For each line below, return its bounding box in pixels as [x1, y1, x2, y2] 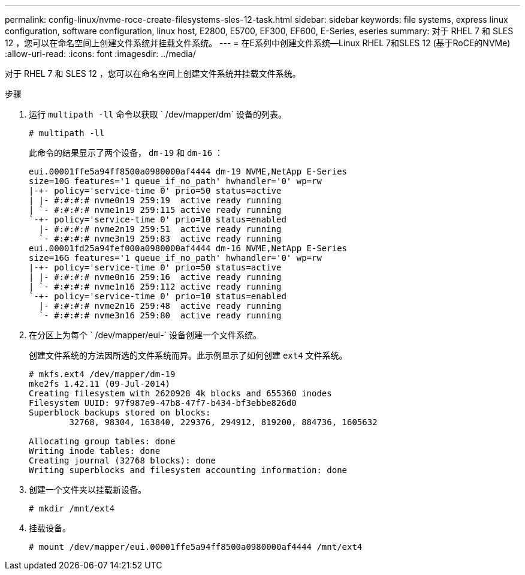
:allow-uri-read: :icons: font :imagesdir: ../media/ [5, 49, 196, 59]
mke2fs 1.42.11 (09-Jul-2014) [29, 379, 171, 389]
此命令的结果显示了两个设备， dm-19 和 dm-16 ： [29, 147, 224, 158]
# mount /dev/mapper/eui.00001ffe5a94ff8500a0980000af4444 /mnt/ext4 [29, 542, 363, 552]
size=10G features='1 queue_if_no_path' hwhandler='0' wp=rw [29, 176, 322, 186]
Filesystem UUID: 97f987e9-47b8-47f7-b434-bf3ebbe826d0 [29, 398, 297, 408]
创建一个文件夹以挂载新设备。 [29, 484, 146, 495]
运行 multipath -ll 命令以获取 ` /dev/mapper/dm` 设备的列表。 [29, 109, 287, 119]
